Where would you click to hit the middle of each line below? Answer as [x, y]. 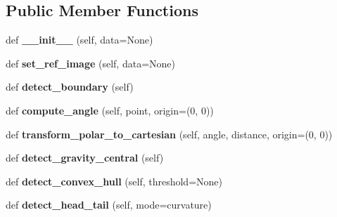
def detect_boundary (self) [70, 87]
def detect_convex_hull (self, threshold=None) [114, 181]
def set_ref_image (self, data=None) [90, 63]
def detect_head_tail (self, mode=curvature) [109, 205]
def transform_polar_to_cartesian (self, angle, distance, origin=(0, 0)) [169, 134]
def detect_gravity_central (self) [85, 158]
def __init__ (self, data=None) [80, 40]
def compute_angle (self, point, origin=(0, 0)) [110, 110]
